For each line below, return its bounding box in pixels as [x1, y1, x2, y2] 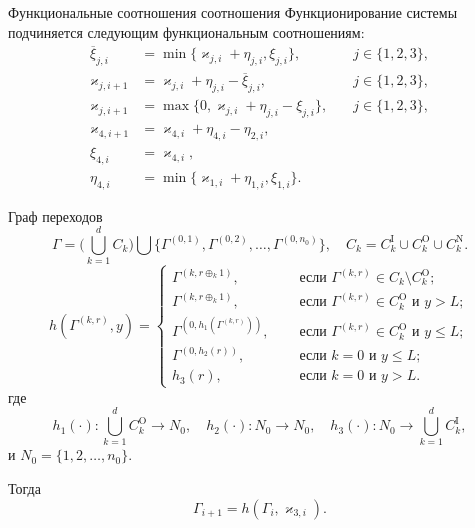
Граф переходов [8, 205, 103, 226]
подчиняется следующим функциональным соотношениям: [8, 21, 365, 42]
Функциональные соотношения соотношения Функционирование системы [8, 2, 458, 22]
